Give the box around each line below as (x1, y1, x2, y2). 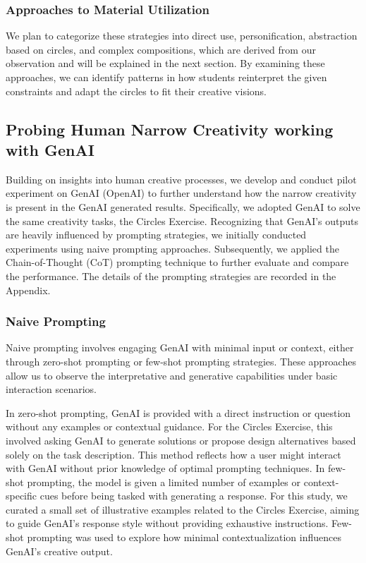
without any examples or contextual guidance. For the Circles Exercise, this (6, 419, 333, 434)
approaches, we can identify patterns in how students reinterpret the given (6, 70, 327, 84)
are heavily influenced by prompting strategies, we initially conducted (6, 227, 307, 242)
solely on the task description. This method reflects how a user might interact (6, 447, 341, 461)
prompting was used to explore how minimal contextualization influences (27, 530, 341, 545)
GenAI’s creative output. (6, 543, 113, 558)
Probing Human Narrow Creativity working (6, 118, 334, 140)
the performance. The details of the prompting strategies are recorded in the (6, 268, 336, 283)
